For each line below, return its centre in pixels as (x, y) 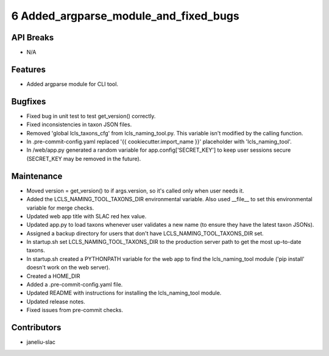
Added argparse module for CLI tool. (73, 84)
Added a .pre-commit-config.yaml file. (75, 285)
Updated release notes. (56, 301)
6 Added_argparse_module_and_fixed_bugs (126, 16)
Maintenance (37, 176)
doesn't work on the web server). (68, 268)
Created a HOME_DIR (53, 276)
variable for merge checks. (60, 208)
